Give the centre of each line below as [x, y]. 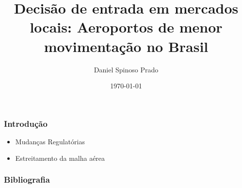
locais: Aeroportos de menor [126, 27]
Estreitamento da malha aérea [60, 158]
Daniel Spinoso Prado [126, 69]
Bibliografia [27, 179]
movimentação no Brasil [126, 46]
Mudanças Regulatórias [50, 141]
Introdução [26, 123]
